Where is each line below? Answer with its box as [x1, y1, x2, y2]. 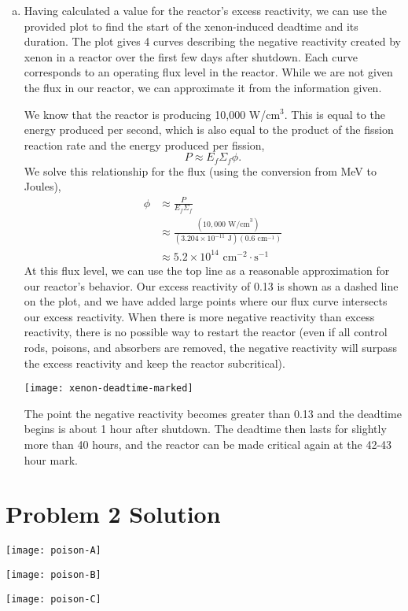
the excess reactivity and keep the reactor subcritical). [24, 354, 285, 371]
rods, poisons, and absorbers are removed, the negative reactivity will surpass [24, 339, 397, 355]
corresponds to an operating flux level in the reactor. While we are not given [24, 64, 393, 80]
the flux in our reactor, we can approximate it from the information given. [24, 79, 382, 95]
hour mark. [24, 451, 78, 468]
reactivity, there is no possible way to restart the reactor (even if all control [24, 324, 388, 340]
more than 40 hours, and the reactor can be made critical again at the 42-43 [24, 435, 392, 452]
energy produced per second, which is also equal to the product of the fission [24, 121, 394, 138]
